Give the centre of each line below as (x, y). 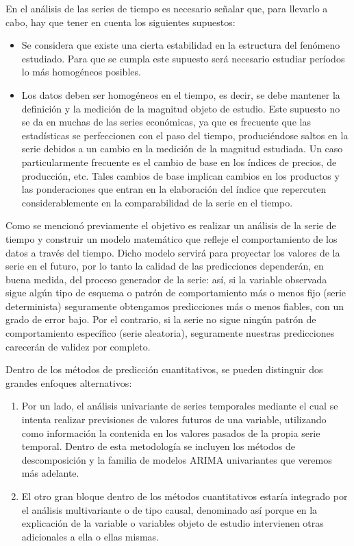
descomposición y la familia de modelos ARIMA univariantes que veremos (177, 459)
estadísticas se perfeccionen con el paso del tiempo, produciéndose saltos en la (185, 135)
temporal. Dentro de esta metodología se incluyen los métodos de (158, 446)
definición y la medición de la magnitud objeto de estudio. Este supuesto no (181, 108)
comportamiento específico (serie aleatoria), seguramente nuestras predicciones (170, 333)
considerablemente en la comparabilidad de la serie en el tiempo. (157, 202)
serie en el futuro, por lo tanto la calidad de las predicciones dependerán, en (165, 266)
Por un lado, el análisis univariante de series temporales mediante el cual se (180, 406)
